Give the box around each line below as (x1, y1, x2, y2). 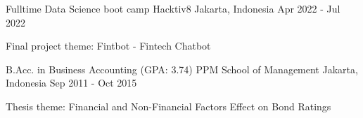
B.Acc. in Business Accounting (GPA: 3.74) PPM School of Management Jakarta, (6, 61, 358, 76)
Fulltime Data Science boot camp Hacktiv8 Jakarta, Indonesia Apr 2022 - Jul (6, 1, 340, 15)
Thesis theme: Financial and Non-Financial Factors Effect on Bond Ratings (6, 98, 331, 113)
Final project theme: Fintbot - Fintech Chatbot (6, 38, 211, 53)
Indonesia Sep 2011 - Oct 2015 (6, 75, 137, 90)
